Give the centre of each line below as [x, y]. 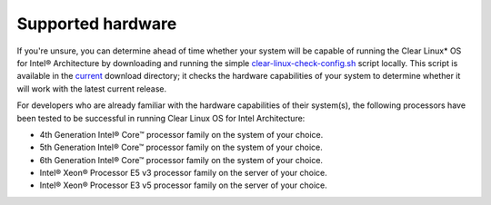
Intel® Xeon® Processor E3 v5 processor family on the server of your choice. [183, 185]
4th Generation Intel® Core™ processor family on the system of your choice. [181, 134]
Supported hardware [97, 24]
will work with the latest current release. [92, 88]
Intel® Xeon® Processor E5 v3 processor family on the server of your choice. [183, 173]
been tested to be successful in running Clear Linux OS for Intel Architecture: [161, 118]
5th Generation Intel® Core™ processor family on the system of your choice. [181, 147]
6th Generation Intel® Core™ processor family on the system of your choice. [181, 160]
